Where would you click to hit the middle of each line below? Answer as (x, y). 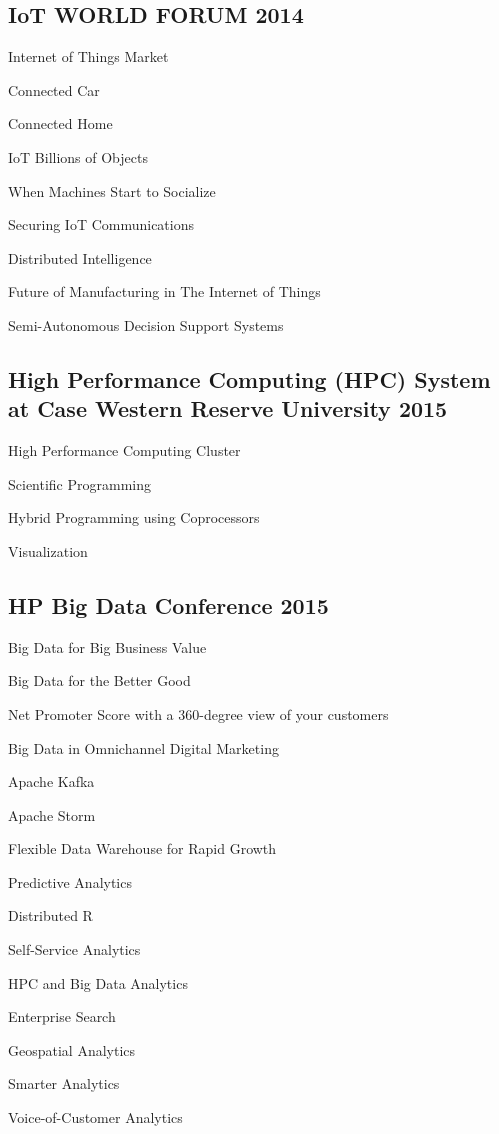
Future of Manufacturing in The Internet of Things (164, 291)
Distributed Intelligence (80, 257)
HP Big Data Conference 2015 (168, 604)
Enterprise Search (62, 1016)
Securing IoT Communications (101, 224)
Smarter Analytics (64, 1083)
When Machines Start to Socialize (112, 190)
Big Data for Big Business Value (107, 646)
